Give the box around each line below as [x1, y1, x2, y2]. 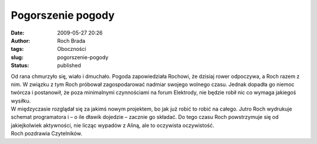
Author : [11, 37, 31, 44]
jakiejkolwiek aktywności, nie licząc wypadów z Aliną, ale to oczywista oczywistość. [11, 122, 214, 129]
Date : [11, 29, 25, 36]
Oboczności [57, 46, 86, 53]
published [57, 62, 82, 69]
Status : [11, 62, 29, 69]
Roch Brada [57, 37, 86, 44]
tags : [11, 46, 24, 53]
